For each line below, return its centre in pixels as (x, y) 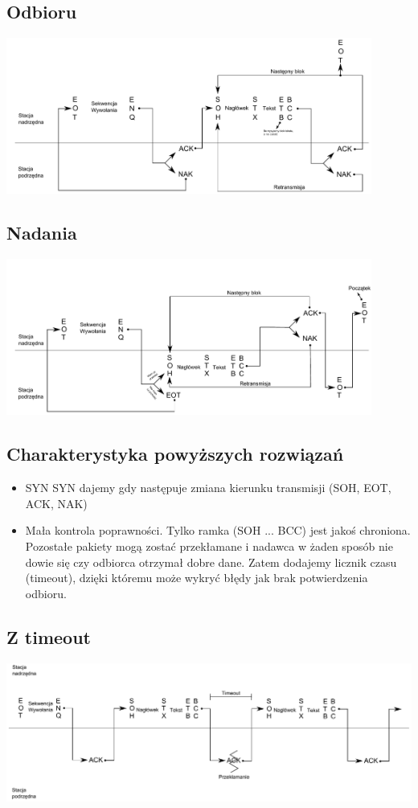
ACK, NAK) (56, 503)
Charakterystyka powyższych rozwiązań (175, 454)
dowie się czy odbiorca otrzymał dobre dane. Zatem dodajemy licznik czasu (211, 562)
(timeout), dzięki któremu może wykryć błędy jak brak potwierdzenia (197, 578)
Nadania (42, 233)
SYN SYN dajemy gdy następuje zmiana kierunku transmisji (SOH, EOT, (208, 488)
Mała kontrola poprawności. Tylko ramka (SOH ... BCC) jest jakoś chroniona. (218, 530)
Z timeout (49, 636)
